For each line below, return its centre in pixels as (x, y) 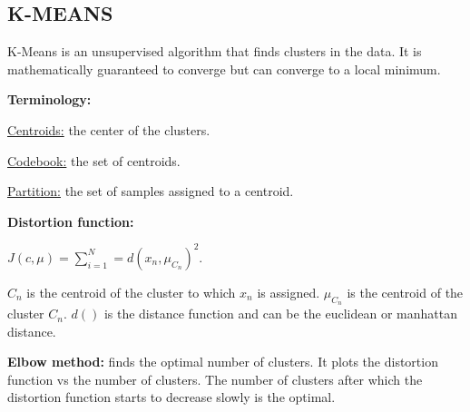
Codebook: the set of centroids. (94, 160)
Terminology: (49, 99)
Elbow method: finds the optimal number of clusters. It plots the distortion (223, 362)
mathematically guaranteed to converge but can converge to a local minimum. (224, 69)
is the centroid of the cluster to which (131, 292)
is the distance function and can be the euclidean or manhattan (280, 314)
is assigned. (289, 292)
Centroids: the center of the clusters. (109, 129)
